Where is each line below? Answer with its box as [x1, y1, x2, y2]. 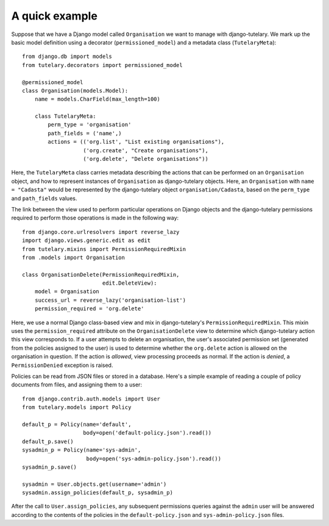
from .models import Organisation [22, 254, 125, 261]
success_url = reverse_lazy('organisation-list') [34, 296, 186, 304]
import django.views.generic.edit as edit [22, 237, 151, 244]
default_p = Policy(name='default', [22, 421, 132, 428]
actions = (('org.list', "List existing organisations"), [48, 138, 225, 146]
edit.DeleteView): [102, 280, 158, 286]
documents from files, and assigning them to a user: [11, 381, 143, 388]
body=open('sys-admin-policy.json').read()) [86, 455, 222, 462]
